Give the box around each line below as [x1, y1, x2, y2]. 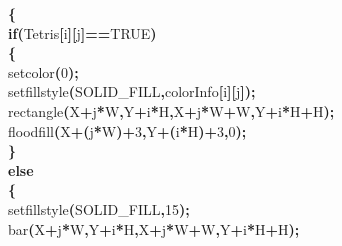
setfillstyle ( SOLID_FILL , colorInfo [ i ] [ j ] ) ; [8, 81, 256, 102]
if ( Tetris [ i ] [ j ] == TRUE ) [8, 22, 157, 43]
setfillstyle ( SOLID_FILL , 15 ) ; [8, 198, 190, 219]
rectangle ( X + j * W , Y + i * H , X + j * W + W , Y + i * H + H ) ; [8, 100, 335, 121]
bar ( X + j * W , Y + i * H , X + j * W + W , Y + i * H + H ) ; [8, 218, 300, 239]
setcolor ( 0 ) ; [8, 61, 79, 82]
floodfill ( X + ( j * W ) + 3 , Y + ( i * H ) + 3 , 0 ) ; [8, 120, 247, 141]
